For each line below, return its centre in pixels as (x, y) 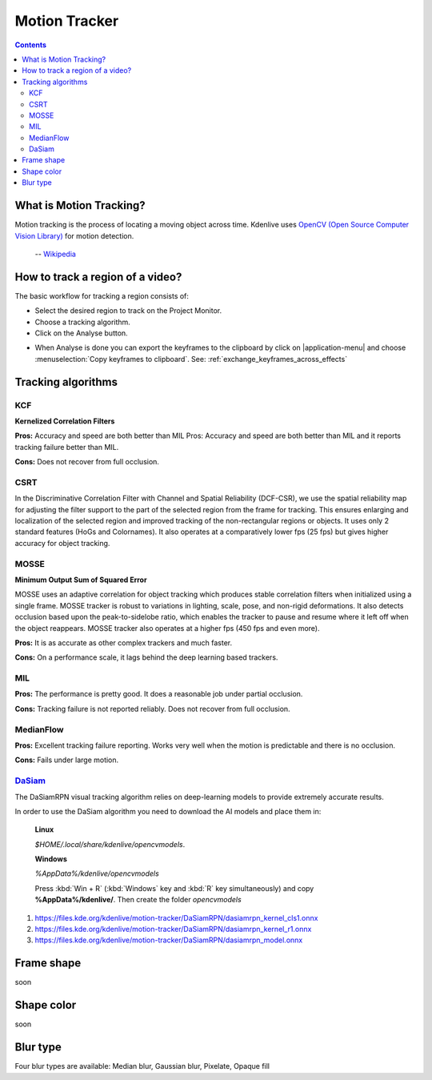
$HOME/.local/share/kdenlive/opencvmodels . (110, 844)
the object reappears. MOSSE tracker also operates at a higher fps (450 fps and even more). (167, 628)
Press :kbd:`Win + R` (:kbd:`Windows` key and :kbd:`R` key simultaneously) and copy (174, 888)
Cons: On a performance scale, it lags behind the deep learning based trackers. (146, 657)
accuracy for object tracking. (62, 543)
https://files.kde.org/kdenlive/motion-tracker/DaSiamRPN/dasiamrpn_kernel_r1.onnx (173, 929)
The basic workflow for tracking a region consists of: (102, 295)
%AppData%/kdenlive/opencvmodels (97, 873)
